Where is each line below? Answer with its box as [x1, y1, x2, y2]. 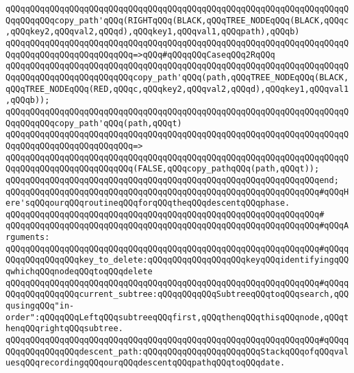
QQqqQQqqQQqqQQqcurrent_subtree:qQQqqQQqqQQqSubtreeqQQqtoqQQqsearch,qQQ [5, 289, 349, 300]
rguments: [5, 232, 50, 243]
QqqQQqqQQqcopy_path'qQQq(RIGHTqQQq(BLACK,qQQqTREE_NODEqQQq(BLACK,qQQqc [5, 15, 349, 25]
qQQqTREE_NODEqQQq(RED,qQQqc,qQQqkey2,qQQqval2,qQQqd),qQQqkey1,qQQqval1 [5, 84, 349, 94]
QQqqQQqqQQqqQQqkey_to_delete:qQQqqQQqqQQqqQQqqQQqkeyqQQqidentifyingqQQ [5, 255, 349, 265]
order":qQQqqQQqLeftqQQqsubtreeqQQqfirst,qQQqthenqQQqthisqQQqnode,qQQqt [5, 312, 349, 322]
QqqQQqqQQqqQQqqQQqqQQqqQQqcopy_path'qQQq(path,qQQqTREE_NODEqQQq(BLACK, [5, 72, 349, 82]
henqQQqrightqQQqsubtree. [5, 324, 123, 334]
